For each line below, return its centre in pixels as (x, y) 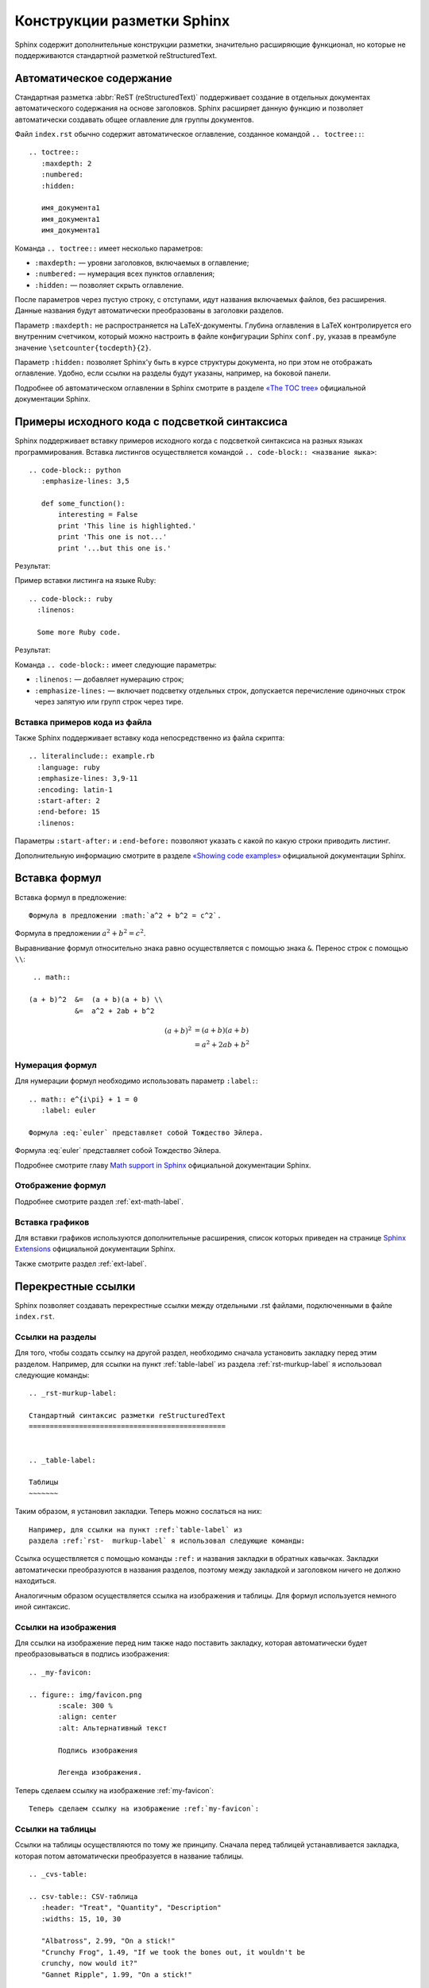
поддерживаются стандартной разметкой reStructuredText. (116, 55)
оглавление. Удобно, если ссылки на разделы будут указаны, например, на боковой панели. (173, 373)
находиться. (36, 1581)
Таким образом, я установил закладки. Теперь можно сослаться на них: (138, 1512)
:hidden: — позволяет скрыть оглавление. (109, 285)
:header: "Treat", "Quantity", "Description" (131, 1908)
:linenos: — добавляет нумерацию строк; (109, 679)
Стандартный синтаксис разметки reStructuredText (128, 1416)
